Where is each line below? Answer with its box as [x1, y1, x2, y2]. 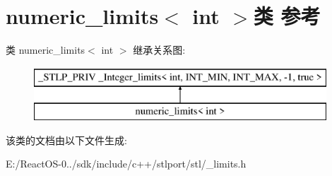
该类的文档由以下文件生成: [6, 132, 127, 147]
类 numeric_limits [6, 42, 85, 57]
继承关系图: [133, 42, 186, 57]
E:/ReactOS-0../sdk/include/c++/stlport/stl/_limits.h [6, 156, 247, 171]
